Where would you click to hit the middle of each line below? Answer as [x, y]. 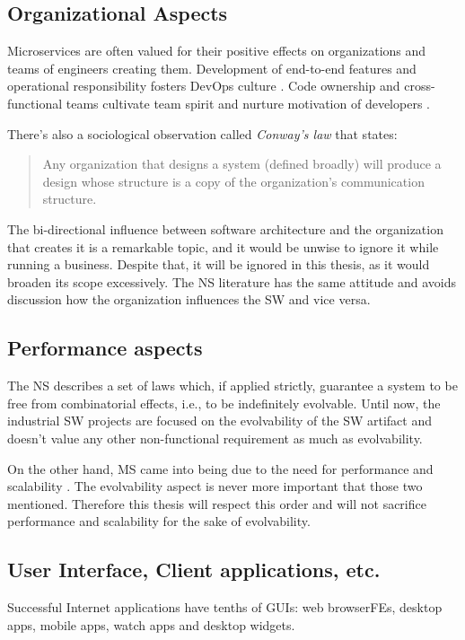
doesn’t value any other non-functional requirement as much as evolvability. [215, 438]
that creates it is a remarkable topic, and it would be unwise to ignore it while [223, 246]
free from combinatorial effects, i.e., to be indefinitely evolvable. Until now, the [224, 403]
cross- [420, 86]
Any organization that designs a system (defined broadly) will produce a [242, 164]
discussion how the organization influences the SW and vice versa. [189, 299]
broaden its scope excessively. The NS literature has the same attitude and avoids [232, 281]
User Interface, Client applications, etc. [194, 570]
